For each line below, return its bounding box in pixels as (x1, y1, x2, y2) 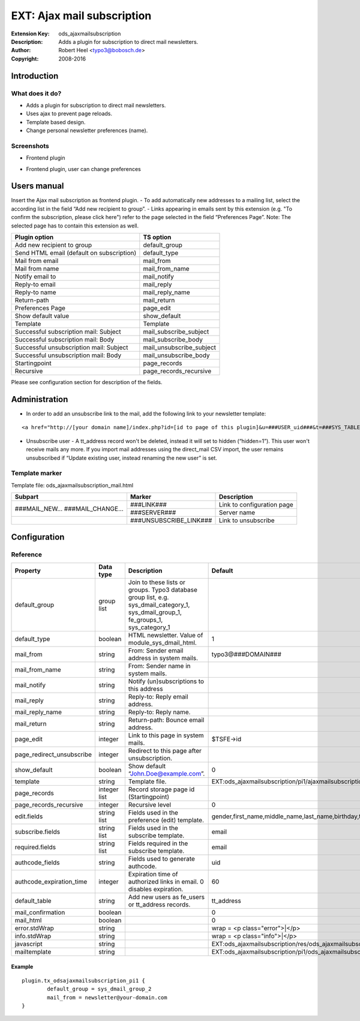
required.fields (14, 843, 56, 851)
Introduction (11, 71, 59, 81)
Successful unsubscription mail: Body (14, 351, 122, 360)
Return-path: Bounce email (128, 715, 205, 724)
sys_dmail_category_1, (128, 600, 190, 609)
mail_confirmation (14, 908, 65, 917)
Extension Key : (11, 30, 50, 37)
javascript (14, 939, 43, 948)
